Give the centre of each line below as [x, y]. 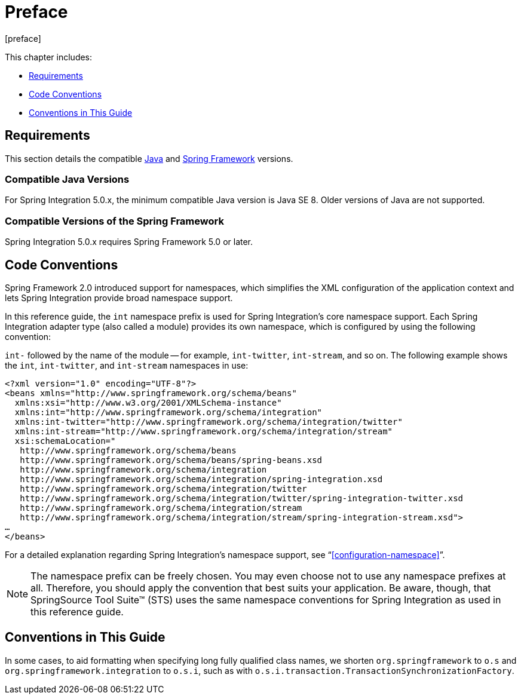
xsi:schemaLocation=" [65, 441]
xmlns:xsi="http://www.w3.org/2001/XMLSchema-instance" [148, 402]
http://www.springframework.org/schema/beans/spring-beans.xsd [171, 460]
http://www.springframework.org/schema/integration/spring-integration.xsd [201, 479]
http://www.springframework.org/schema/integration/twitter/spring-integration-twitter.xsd [242, 498]
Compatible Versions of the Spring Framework [114, 221]
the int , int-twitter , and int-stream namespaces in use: [127, 365]
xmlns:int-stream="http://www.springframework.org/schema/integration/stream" [204, 431]
